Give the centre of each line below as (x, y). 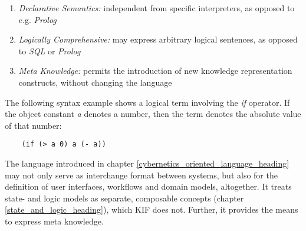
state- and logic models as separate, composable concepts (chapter (124, 198)
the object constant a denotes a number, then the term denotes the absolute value (153, 114)
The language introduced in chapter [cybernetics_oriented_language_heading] (147, 163)
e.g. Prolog (37, 19)
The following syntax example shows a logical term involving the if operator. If (147, 102)
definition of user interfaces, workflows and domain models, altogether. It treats (148, 186)
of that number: (33, 125)
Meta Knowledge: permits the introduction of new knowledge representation (155, 71)
